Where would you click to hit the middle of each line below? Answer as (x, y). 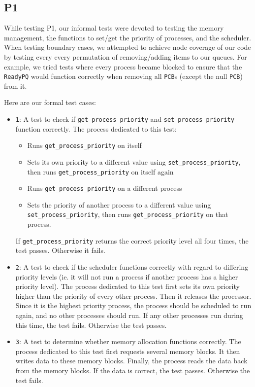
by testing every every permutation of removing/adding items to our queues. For (126, 56)
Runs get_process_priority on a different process (105, 188)
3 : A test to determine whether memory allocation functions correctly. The (128, 341)
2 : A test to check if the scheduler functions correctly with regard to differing (132, 266)
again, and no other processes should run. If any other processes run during (129, 315)
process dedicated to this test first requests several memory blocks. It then (128, 351)
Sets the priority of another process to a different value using (119, 204)
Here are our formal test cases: (50, 102)
